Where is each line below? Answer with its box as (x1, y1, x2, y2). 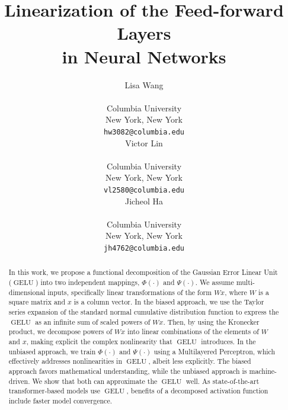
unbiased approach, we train (8, 346, 96, 356)
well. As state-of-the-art (185, 376, 260, 386)
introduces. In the (201, 336, 256, 346)
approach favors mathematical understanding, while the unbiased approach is (8, 366, 247, 376)
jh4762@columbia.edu (103, 244, 185, 252)
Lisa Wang (124, 78, 164, 91)
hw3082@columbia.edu (103, 127, 185, 136)
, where (225, 287, 247, 297)
